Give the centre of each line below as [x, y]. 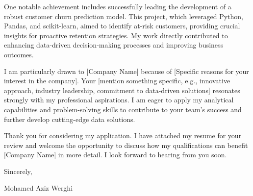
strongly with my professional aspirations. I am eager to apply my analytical [119, 100]
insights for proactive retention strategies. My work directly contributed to [116, 35]
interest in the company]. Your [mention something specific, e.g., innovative [117, 81]
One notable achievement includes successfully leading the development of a [118, 6]
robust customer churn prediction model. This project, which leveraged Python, [124, 16]
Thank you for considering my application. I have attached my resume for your [123, 135]
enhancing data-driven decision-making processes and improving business [114, 45]
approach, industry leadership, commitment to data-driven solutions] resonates [122, 90]
